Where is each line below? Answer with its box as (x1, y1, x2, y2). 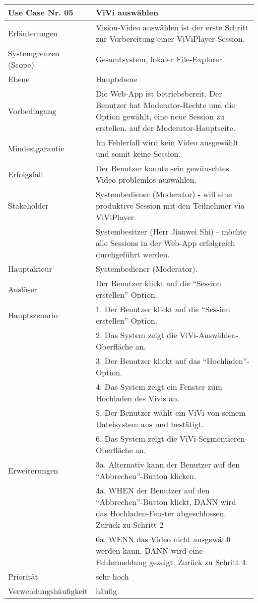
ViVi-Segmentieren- (180, 433, 248, 444)
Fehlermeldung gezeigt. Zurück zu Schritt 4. (95, 556, 248, 568)
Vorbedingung (8, 105, 57, 117)
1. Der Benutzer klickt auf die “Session (95, 303, 230, 315)
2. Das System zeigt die (95, 329, 177, 341)
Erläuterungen (8, 27, 58, 39)
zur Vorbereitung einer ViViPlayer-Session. (95, 33, 245, 44)
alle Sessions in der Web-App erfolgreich (95, 237, 235, 248)
